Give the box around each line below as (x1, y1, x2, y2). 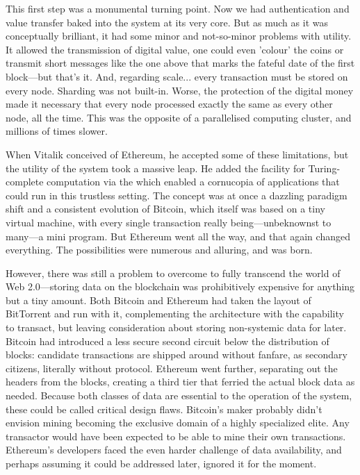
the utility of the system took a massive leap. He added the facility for (6, 160, 305, 175)
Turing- (308, 160, 341, 175)
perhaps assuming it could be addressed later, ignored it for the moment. (6, 456, 317, 470)
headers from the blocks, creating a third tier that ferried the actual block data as (6, 374, 355, 389)
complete (6, 174, 44, 189)
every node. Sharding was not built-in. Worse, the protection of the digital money (6, 83, 354, 97)
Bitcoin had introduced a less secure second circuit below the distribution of (6, 333, 329, 348)
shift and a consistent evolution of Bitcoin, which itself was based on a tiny (6, 201, 325, 216)
